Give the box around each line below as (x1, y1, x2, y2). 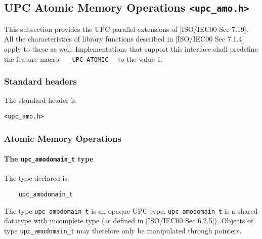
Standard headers (4, 75, 77, 88)
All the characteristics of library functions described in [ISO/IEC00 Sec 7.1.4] (4, 33, 244, 44)
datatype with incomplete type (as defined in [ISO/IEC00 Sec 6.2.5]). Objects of (4, 215, 253, 226)
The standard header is (4, 95, 76, 105)
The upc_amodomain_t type (4, 153, 94, 164)
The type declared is (4, 173, 67, 183)
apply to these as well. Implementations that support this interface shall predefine (4, 43, 258, 54)
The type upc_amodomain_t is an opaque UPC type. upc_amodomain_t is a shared (4, 205, 258, 216)
